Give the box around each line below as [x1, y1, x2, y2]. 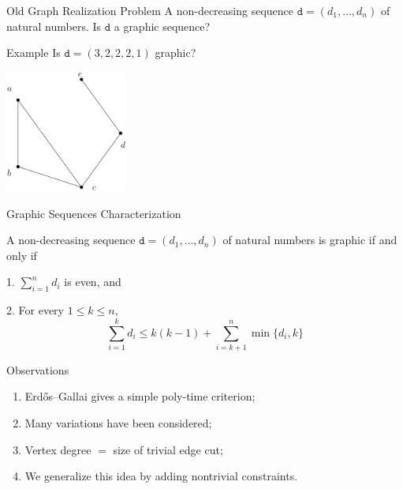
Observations [6, 361, 69, 378]
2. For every [6, 302, 64, 318]
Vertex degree [24, 441, 91, 457]
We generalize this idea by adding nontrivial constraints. [24, 468, 298, 484]
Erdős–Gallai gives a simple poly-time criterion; [24, 388, 256, 404]
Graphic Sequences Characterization [6, 205, 181, 221]
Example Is [6, 44, 61, 61]
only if [6, 246, 37, 263]
